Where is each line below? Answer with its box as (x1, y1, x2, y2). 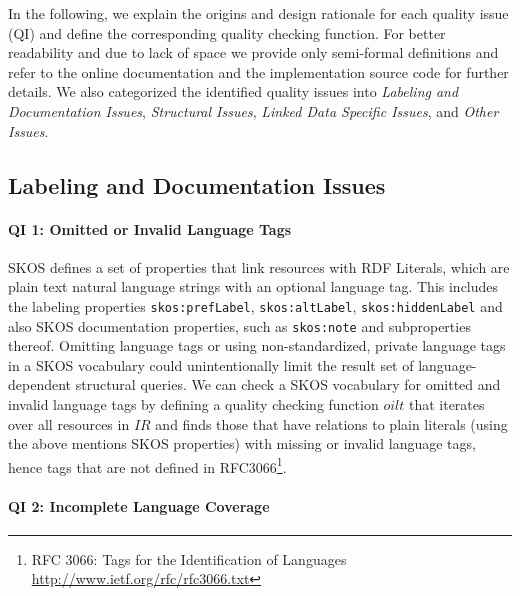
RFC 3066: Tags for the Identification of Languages (31, 548, 347, 569)
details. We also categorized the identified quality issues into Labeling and (8, 81, 459, 102)
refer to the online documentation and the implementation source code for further (8, 61, 509, 82)
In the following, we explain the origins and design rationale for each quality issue (8, 3, 509, 23)
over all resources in (8, 413, 130, 434)
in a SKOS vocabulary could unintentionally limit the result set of (8, 354, 414, 375)
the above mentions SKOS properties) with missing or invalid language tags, (8, 433, 476, 454)
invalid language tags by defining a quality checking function (8, 394, 379, 415)
